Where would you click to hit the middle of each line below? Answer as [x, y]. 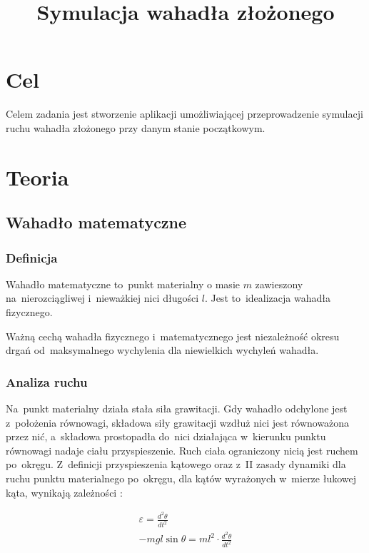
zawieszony [279, 284]
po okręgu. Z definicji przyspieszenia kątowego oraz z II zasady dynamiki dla [176, 464]
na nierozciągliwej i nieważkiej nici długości [102, 298]
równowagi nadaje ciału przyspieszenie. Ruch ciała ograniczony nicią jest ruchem [182, 450]
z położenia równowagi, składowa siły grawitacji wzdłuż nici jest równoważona [178, 422]
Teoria [37, 177]
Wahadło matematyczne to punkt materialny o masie [123, 284]
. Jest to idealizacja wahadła [267, 298]
